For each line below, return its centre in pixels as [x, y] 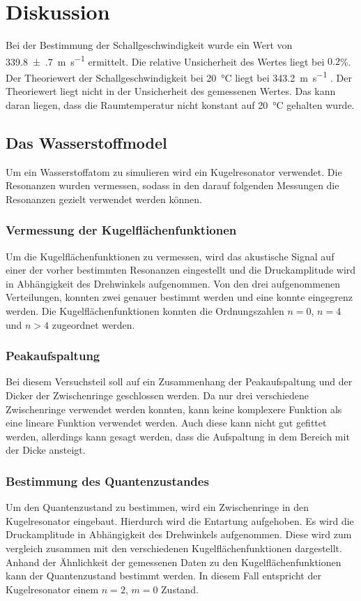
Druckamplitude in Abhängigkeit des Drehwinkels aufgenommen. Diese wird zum [179, 534]
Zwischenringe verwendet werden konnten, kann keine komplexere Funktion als [174, 409]
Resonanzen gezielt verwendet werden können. [104, 199]
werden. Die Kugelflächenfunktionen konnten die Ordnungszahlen [145, 310]
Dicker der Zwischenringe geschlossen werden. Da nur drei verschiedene [157, 395]
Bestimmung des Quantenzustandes [107, 481]
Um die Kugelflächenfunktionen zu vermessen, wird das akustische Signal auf [170, 256]
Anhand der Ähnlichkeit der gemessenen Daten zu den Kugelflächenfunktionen [174, 562]
